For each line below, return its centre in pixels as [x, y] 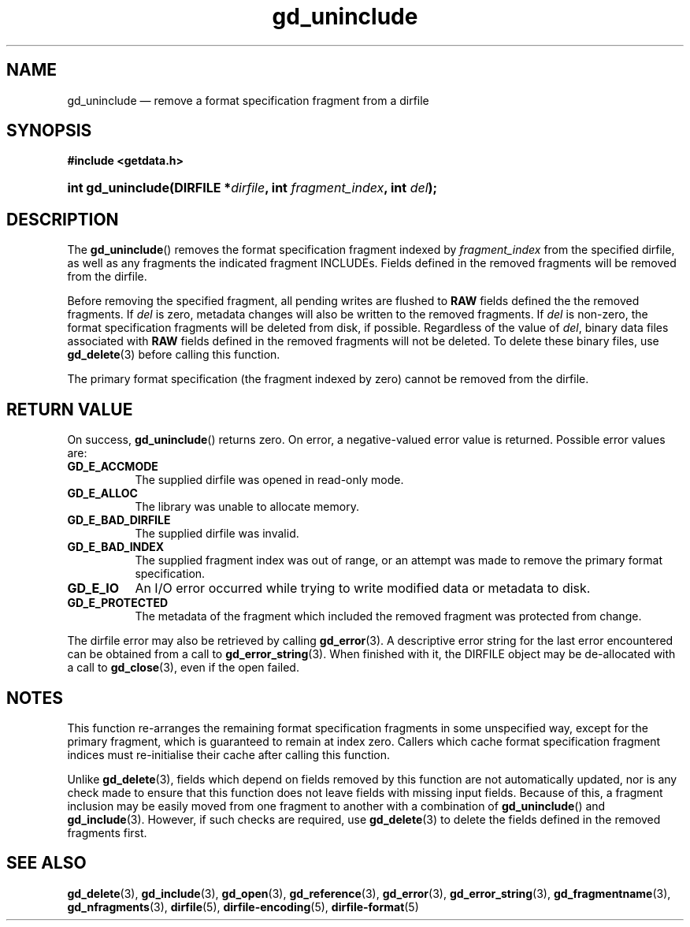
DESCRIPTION [63, 219]
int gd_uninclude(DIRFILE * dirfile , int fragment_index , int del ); [252, 188]
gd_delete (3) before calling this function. [174, 355]
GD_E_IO [93, 588]
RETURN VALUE [70, 409]
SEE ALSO [46, 863]
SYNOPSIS [49, 131]
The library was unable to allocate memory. [247, 507]
